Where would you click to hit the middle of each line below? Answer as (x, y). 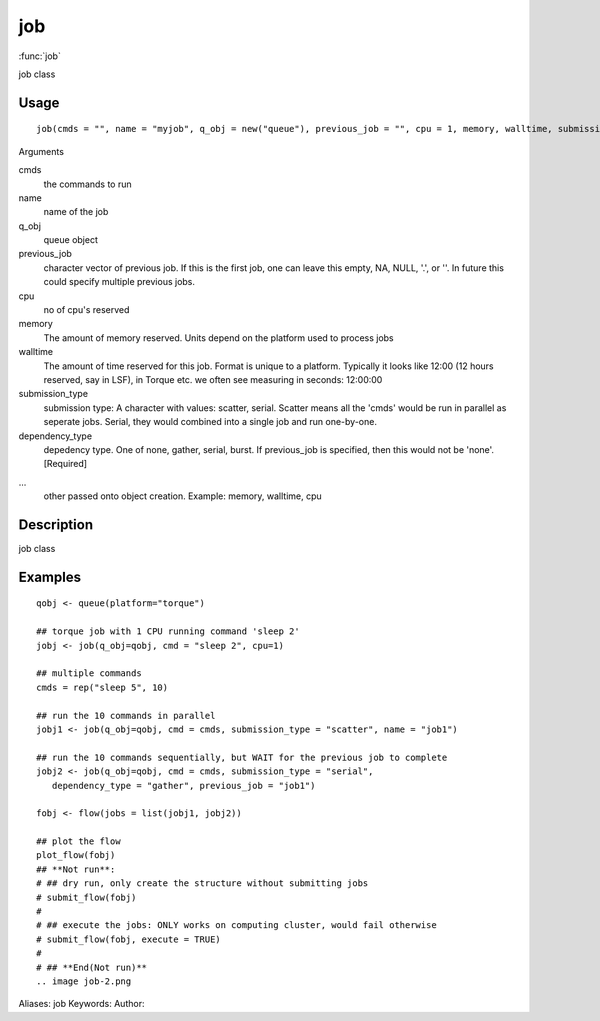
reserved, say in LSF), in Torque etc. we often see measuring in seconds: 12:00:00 (213, 379)
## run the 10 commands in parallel (126, 715)
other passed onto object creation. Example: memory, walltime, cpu (182, 496)
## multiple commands (89, 673)
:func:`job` (40, 56)
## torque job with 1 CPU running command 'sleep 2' (168, 631)
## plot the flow (78, 841)
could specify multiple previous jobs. (119, 282)
